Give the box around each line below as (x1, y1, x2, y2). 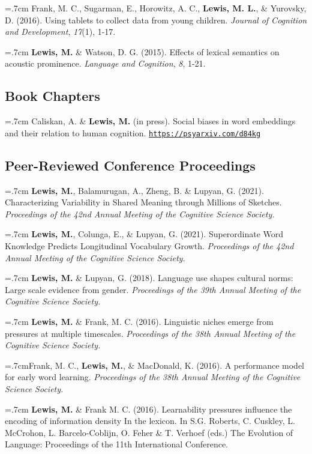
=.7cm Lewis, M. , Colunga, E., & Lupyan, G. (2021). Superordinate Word (5, 228, 284, 240)
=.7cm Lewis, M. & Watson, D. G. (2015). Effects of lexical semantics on (5, 45, 280, 58)
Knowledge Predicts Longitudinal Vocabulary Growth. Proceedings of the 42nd (5, 240, 294, 252)
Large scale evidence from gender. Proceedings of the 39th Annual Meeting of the (5, 283, 301, 295)
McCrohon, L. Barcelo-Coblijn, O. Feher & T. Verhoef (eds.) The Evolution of (5, 426, 293, 438)
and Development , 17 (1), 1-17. (5, 25, 116, 38)
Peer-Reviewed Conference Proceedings (5, 156, 256, 174)
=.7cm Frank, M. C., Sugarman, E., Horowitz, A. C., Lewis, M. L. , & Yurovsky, (5, 2, 307, 14)
